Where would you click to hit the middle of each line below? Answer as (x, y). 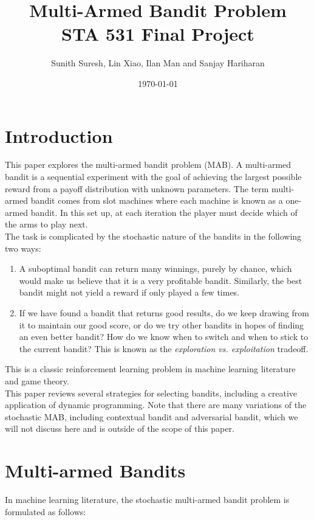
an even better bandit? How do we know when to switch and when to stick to (164, 337)
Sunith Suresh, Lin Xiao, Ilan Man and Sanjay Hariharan (158, 63)
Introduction (59, 135)
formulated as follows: (46, 511)
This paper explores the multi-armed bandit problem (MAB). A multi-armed (148, 165)
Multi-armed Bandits (95, 470)
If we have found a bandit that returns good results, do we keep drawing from (164, 312)
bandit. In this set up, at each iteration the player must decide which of (164, 212)
